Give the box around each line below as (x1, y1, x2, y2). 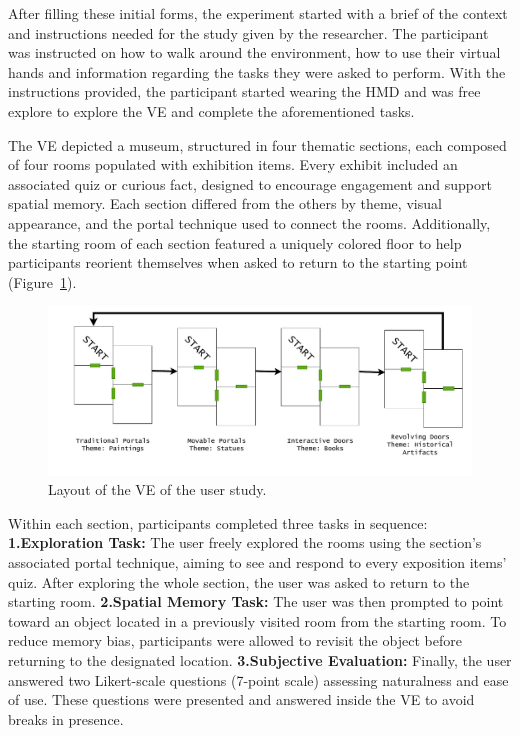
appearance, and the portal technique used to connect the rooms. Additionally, (8, 212, 491, 233)
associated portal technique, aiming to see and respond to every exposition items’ (8, 552, 507, 573)
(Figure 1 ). (8, 271, 77, 292)
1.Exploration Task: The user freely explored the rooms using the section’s (8, 532, 482, 553)
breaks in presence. (8, 708, 124, 729)
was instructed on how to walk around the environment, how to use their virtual (8, 42, 501, 63)
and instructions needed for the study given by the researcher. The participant (8, 22, 489, 43)
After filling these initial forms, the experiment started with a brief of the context (8, 3, 508, 23)
